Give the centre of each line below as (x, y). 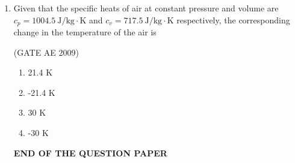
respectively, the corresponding (233, 19)
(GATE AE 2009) (46, 52)
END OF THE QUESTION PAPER (90, 153)
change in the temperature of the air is (85, 32)
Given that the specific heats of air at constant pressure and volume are (146, 8)
